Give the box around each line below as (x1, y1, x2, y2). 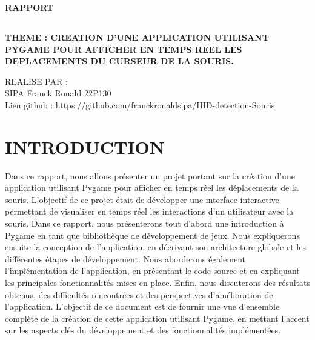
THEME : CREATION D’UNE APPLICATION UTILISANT (5, 30, 269, 43)
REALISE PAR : (5, 75, 68, 87)
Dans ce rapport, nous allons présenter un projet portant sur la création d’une (5, 169, 295, 182)
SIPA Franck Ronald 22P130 (5, 87, 111, 99)
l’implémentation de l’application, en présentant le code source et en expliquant (5, 264, 300, 277)
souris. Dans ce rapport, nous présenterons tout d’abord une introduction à (5, 217, 284, 230)
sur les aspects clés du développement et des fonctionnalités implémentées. (5, 324, 281, 336)
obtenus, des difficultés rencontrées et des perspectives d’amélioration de (5, 288, 273, 301)
